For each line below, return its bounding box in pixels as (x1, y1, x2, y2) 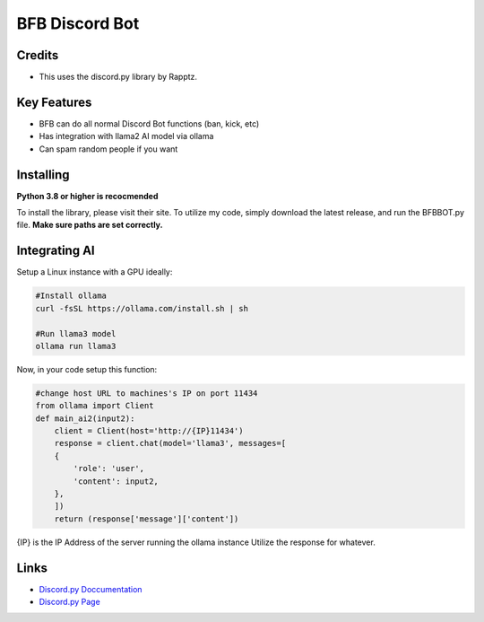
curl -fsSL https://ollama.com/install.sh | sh (35, 303, 248, 313)
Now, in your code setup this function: (16, 364, 158, 374)
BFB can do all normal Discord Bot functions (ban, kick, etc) (39, 118, 260, 129)
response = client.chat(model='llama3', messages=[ (54, 438, 287, 449)
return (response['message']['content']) (54, 513, 239, 524)
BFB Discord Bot (16, 13, 140, 33)
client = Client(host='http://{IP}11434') (54, 426, 244, 436)
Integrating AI (16, 243, 95, 258)
